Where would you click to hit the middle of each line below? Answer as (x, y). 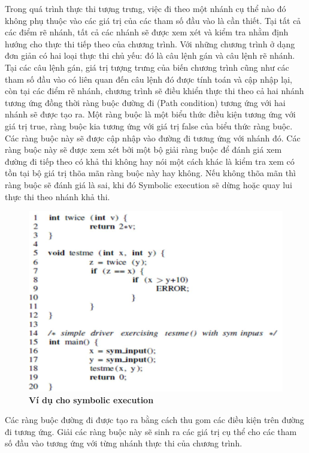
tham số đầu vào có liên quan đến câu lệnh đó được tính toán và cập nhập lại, (149, 79)
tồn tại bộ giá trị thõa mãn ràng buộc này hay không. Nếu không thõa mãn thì (150, 173)
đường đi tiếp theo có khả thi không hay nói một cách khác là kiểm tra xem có (150, 161)
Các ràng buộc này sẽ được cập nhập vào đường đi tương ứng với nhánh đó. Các (153, 138)
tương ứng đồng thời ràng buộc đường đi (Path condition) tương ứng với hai (145, 102)
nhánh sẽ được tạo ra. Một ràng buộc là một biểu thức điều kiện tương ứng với (150, 114)
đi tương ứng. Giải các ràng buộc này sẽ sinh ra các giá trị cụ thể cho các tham (151, 431)
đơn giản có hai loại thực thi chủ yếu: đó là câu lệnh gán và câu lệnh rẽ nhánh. (150, 55)
